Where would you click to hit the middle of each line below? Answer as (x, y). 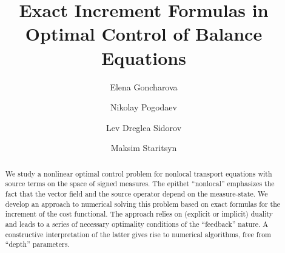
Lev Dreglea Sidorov (144, 127)
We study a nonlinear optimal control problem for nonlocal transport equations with (139, 173)
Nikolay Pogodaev (144, 107)
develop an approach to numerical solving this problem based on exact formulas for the (143, 204)
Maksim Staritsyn (144, 148)
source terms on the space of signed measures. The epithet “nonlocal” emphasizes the (140, 184)
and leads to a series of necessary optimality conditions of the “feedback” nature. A (137, 224)
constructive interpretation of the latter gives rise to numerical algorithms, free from (138, 234)
